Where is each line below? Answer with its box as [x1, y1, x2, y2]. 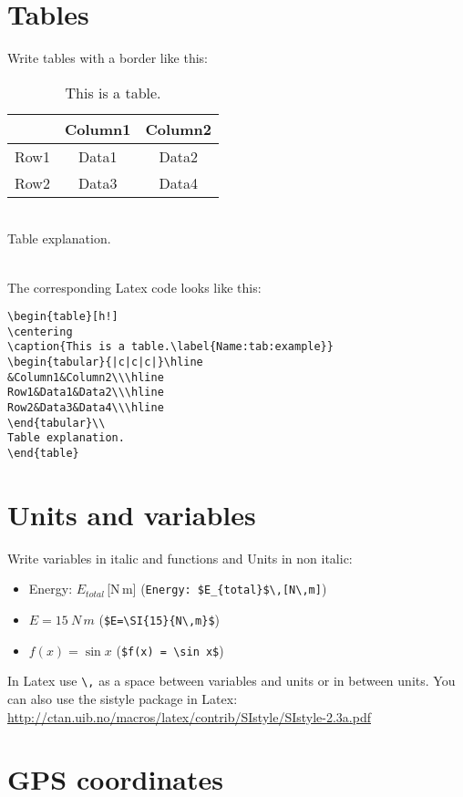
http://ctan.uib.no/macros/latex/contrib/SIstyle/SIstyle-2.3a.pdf [7, 707, 371, 726]
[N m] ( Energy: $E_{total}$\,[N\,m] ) [107, 579, 327, 598]
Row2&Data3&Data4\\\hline [7, 401, 164, 415]
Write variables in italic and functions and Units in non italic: [7, 548, 353, 567]
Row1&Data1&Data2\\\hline [7, 386, 164, 399]
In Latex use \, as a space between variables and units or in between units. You [7, 671, 456, 690]
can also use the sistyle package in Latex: [7, 689, 238, 708]
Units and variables [7, 495, 256, 533]
